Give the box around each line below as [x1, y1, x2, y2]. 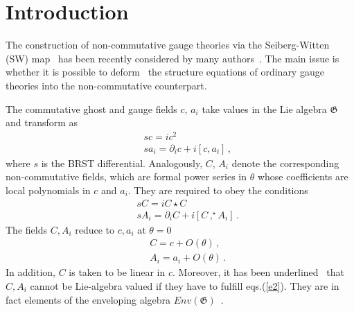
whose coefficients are [257, 169, 348, 184]
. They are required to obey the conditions [127, 183, 308, 198]
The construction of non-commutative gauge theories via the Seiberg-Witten [6, 37, 330, 52]
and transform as [6, 115, 78, 130]
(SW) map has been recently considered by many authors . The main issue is [6, 51, 339, 65]
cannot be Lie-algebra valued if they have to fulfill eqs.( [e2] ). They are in [30, 278, 339, 293]
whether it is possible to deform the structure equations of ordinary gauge [6, 64, 324, 79]
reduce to [75, 222, 115, 236]
